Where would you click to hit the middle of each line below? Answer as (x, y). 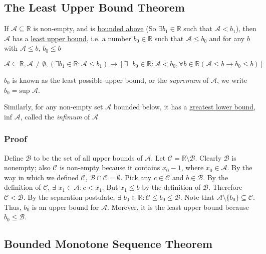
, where (192, 167)
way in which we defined (41, 177)
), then (246, 28)
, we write (232, 80)
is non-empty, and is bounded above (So (95, 28)
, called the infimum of (55, 116)
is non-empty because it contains (110, 167)
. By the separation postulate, (69, 197)
